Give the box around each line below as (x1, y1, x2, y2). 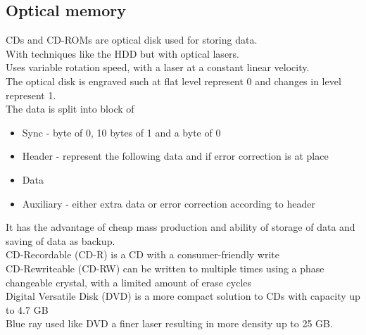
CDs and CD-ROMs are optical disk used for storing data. (6, 32, 258, 47)
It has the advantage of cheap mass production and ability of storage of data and (6, 220, 355, 234)
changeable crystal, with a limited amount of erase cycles (6, 274, 252, 289)
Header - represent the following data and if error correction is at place (22, 148, 329, 163)
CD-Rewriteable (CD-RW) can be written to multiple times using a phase (6, 260, 324, 275)
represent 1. (6, 87, 56, 102)
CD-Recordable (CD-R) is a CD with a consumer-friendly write (6, 247, 279, 262)
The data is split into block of (6, 101, 134, 116)
